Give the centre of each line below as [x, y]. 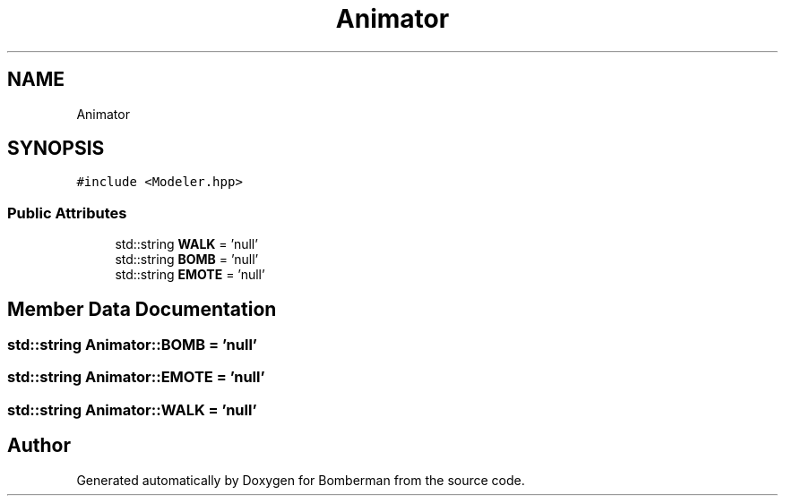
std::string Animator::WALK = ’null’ [132, 409]
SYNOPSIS [56, 149]
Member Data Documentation [142, 309]
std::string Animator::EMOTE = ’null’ [136, 377]
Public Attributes [67, 213]
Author [39, 446]
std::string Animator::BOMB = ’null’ [132, 345]
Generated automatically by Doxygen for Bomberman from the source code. [301, 480]
